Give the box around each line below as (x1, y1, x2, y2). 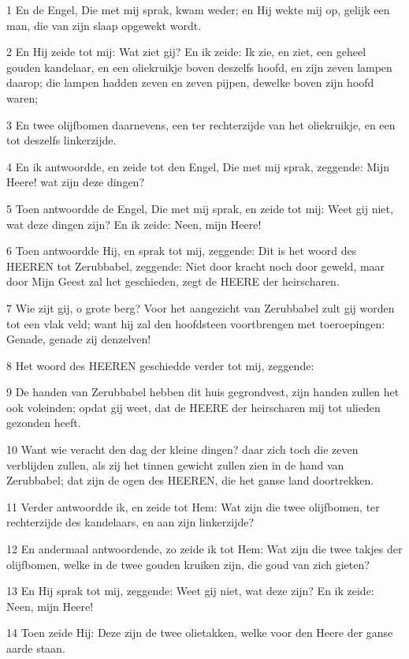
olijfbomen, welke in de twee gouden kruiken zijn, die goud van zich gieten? (6, 556, 370, 572)
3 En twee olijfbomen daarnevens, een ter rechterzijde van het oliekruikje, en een (6, 116, 396, 133)
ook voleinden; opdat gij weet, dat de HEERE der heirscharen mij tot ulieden (6, 399, 381, 415)
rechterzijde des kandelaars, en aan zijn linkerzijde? (6, 514, 255, 530)
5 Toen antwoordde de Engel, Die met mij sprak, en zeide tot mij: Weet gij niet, (6, 200, 393, 216)
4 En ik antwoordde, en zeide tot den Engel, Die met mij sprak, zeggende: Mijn (6, 158, 390, 174)
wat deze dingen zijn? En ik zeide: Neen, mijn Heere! (6, 215, 262, 232)
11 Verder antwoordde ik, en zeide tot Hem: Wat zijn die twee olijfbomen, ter (6, 498, 380, 515)
